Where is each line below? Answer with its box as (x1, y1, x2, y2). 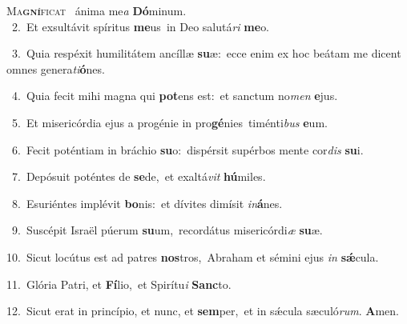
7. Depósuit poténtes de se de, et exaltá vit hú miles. (11, 168, 266, 185)
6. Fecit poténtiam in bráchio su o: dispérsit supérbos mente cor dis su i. (11, 141, 364, 158)
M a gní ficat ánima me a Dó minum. (6, 2, 187, 18)
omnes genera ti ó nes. (6, 60, 105, 77)
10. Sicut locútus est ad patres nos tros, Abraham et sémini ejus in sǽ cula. (6, 248, 379, 265)
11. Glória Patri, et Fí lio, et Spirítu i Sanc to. (6, 275, 232, 292)
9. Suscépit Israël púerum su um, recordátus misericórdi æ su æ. (11, 222, 323, 238)
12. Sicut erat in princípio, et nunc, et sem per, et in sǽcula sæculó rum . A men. (6, 302, 399, 319)
